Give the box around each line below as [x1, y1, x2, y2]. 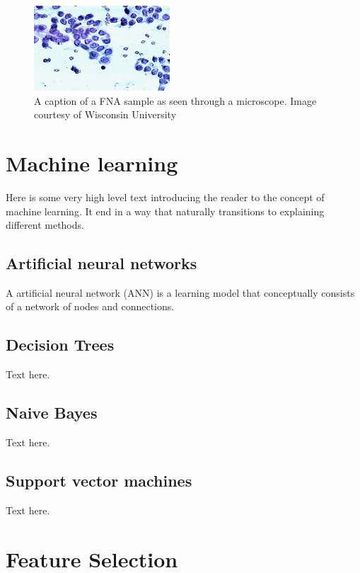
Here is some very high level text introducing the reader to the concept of [6, 189, 325, 204]
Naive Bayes [6, 402, 98, 424]
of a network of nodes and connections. [6, 299, 175, 314]
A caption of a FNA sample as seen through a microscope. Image [34, 93, 317, 108]
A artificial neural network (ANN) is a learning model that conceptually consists [6, 285, 355, 300]
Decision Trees [6, 334, 115, 356]
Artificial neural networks [6, 252, 197, 274]
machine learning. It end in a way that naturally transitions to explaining [6, 203, 325, 218]
